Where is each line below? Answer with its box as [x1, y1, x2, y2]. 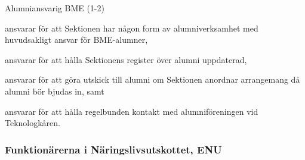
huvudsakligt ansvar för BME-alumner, [5, 33, 148, 46]
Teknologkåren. [5, 117, 61, 129]
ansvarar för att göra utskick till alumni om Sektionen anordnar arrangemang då [5, 73, 300, 86]
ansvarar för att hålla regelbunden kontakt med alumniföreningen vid [5, 105, 258, 117]
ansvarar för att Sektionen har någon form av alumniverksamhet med [5, 21, 258, 34]
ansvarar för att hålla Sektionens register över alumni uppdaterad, [5, 53, 247, 65]
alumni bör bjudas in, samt [5, 84, 104, 97]
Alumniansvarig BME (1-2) [5, 2, 104, 14]
